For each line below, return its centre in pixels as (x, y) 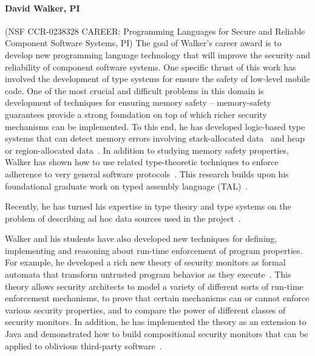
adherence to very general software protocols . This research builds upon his (147, 173)
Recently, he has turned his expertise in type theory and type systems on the (148, 206)
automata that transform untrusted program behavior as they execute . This (148, 274)
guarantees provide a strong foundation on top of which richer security (136, 114)
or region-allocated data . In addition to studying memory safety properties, (147, 150)
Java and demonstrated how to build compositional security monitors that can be (157, 334)
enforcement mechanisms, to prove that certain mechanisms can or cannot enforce (157, 298)
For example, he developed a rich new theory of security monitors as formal (145, 262)
